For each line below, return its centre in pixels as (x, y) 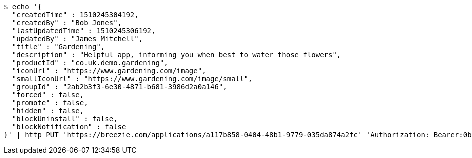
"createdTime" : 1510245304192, (75, 15)
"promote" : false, (50, 103)
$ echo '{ (23, 7)
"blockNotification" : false (69, 127)
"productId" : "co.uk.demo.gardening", (90, 63)
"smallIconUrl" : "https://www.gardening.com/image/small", (132, 79)
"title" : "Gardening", (58, 47)
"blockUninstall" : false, (65, 119)
